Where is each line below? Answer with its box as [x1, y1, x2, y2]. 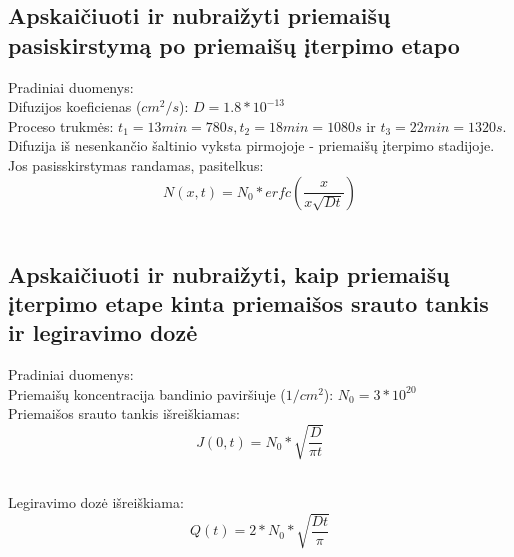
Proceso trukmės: [8, 115, 114, 136]
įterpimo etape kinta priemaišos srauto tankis [8, 287, 489, 318]
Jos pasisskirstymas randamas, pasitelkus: [8, 154, 264, 175]
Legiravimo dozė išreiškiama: [8, 492, 184, 513]
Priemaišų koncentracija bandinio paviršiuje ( [8, 383, 286, 404]
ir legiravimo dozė [8, 317, 198, 348]
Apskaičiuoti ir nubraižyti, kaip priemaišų [8, 258, 450, 289]
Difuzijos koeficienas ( [8, 96, 142, 117]
